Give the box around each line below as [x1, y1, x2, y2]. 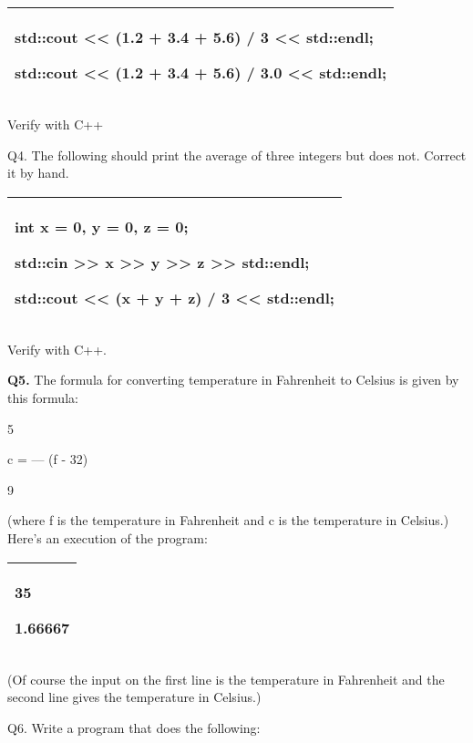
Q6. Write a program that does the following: [7, 717, 261, 737]
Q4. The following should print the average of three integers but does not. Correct [7, 145, 467, 164]
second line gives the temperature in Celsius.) [7, 687, 262, 707]
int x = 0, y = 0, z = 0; [15, 215, 189, 237]
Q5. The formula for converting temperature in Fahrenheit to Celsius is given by [7, 370, 459, 389]
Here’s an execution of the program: [7, 528, 208, 547]
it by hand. [7, 163, 69, 182]
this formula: [7, 387, 78, 407]
